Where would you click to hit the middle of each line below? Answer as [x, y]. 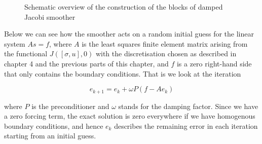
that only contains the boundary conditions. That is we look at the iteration [123, 73]
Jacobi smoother [50, 16]
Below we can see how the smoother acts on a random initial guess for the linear [129, 34]
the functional [26, 53]
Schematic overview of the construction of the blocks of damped [124, 7]
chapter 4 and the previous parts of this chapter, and [86, 63]
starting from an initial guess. [50, 136]
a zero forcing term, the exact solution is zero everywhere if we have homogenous [130, 116]
